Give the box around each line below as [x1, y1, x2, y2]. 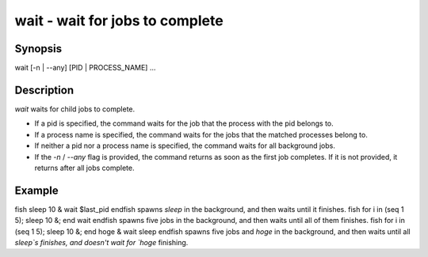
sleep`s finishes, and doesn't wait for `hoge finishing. [14, 238, 189, 247]
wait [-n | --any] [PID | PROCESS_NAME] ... [14, 63, 156, 73]
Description [14, 83, 75, 96]
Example [14, 183, 59, 197]
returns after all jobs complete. [34, 163, 135, 172]
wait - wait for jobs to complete [14, 12, 224, 29]
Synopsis [14, 42, 63, 55]
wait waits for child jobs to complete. [14, 104, 136, 114]
